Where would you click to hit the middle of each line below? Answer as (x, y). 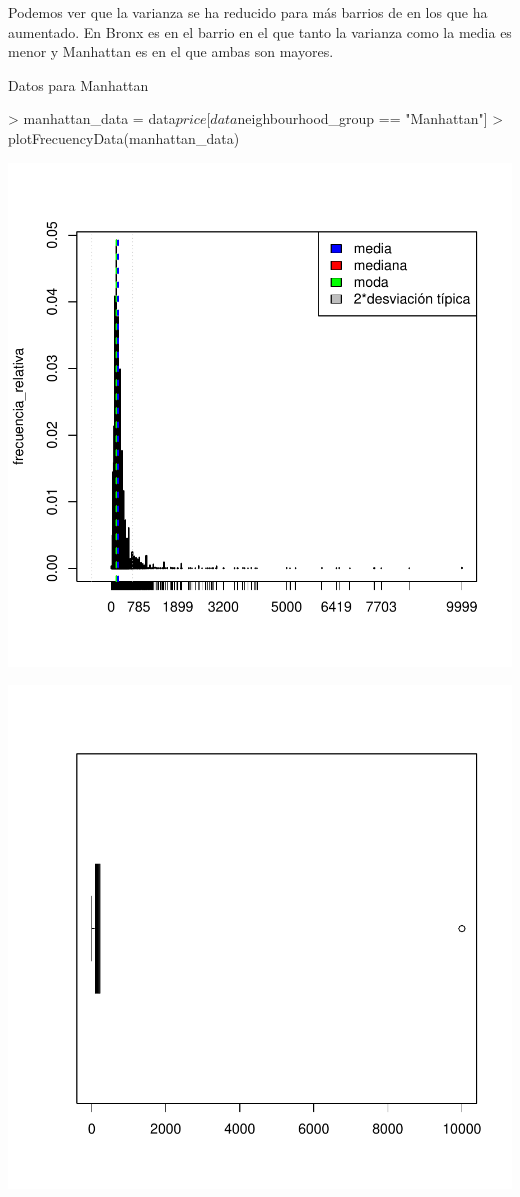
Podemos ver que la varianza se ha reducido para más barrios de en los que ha (248, 12)
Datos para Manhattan (78, 84)
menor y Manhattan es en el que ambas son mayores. (171, 51)
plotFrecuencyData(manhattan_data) (124, 137)
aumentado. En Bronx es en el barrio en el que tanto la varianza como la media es (260, 31)
